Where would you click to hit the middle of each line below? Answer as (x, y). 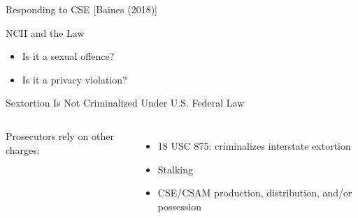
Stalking (175, 169)
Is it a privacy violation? (74, 79)
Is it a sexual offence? (68, 56)
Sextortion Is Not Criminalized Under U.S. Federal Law (125, 103)
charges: (23, 149)
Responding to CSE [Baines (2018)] (81, 9)
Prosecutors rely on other (60, 135)
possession (179, 206)
